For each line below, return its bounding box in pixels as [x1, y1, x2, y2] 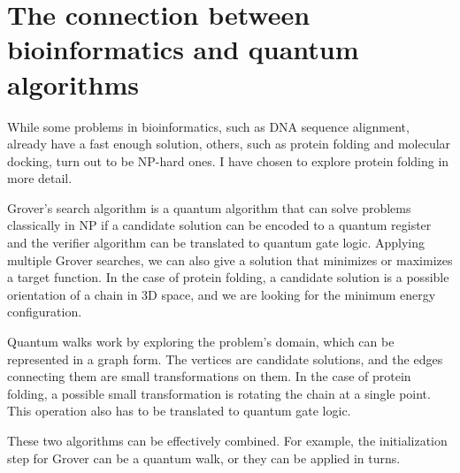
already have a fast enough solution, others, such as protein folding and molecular [7, 134, 451, 153]
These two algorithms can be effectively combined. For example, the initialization [7, 431, 448, 449]
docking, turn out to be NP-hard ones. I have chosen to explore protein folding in [7, 151, 449, 170]
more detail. [7, 169, 73, 187]
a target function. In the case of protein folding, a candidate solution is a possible [7, 268, 449, 286]
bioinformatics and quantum [7, 31, 359, 67]
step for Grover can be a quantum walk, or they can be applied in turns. [7, 448, 401, 467]
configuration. [7, 302, 82, 321]
